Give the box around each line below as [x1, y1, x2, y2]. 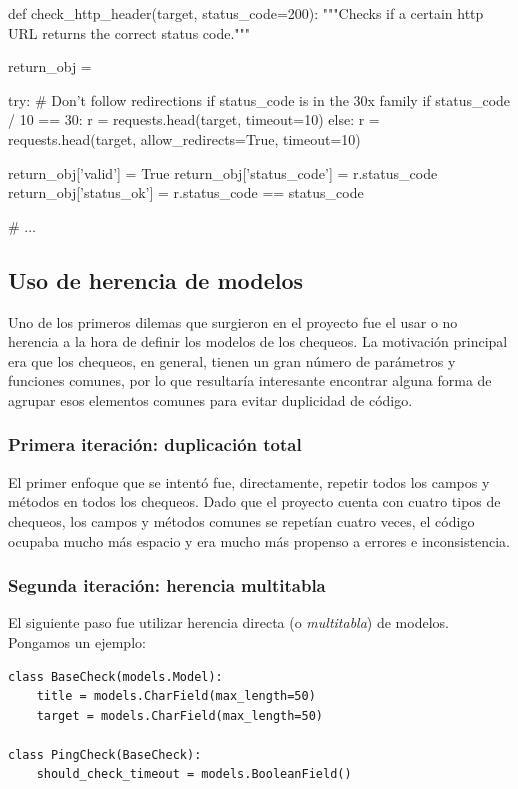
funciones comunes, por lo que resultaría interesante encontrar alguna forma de [8, 370, 492, 391]
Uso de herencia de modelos [8, 264, 304, 295]
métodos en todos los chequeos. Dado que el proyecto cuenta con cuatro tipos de [8, 491, 501, 512]
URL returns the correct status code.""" [8, 22, 251, 43]
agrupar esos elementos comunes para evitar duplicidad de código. [8, 389, 413, 410]
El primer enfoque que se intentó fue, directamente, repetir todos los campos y [8, 471, 490, 492]
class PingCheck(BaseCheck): [8, 747, 202, 762]
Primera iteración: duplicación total [8, 432, 302, 457]
